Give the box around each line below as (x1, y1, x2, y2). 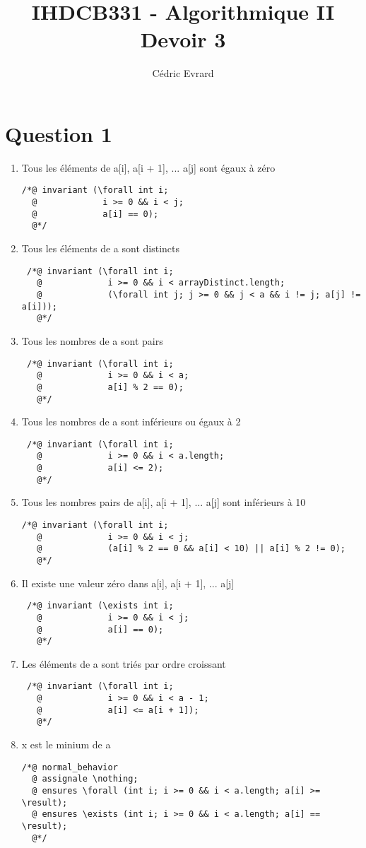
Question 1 (5, 119, 112, 148)
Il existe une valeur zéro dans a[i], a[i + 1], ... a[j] (21, 575, 235, 590)
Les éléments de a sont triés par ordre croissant (21, 656, 226, 671)
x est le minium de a (21, 737, 111, 752)
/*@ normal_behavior (21, 762, 118, 772)
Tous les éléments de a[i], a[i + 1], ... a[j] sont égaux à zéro (21, 160, 276, 175)
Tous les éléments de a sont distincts (21, 241, 180, 256)
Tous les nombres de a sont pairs (21, 333, 163, 348)
